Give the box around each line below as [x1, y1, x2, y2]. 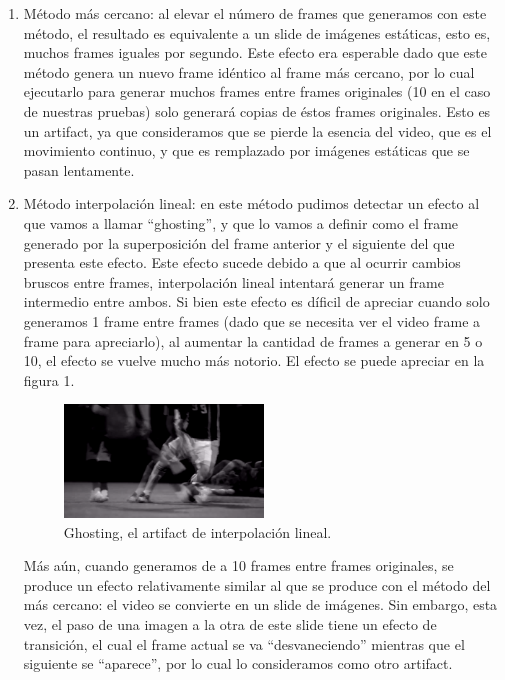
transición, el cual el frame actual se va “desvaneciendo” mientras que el [23, 633, 465, 654]
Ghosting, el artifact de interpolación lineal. [63, 521, 332, 542]
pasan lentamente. [23, 159, 135, 180]
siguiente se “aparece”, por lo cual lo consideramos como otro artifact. [23, 653, 453, 674]
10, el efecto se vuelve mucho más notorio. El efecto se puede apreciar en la [23, 350, 485, 371]
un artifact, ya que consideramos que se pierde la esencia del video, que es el [23, 120, 492, 141]
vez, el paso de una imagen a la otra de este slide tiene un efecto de [23, 614, 437, 635]
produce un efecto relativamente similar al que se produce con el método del [23, 574, 491, 595]
